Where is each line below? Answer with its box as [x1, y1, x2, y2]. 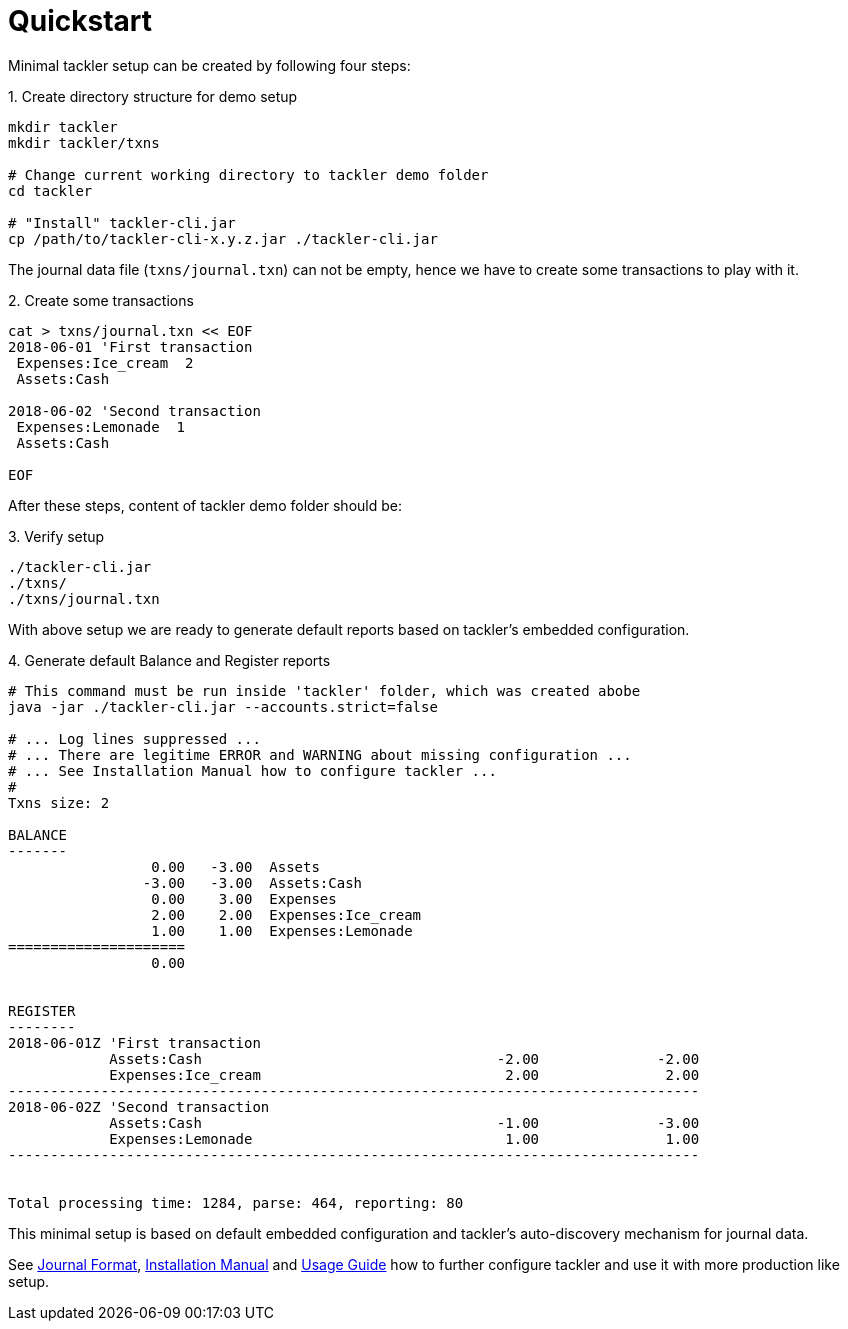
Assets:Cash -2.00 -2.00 [109, 1050, 700, 1067]
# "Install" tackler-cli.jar [8, 214, 236, 231]
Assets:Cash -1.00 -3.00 [109, 1114, 700, 1131]
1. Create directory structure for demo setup [8, 87, 298, 105]
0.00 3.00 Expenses [151, 890, 337, 907]
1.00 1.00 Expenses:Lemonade [151, 922, 413, 939]
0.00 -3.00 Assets [151, 858, 320, 875]
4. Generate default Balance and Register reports [8, 651, 331, 669]
